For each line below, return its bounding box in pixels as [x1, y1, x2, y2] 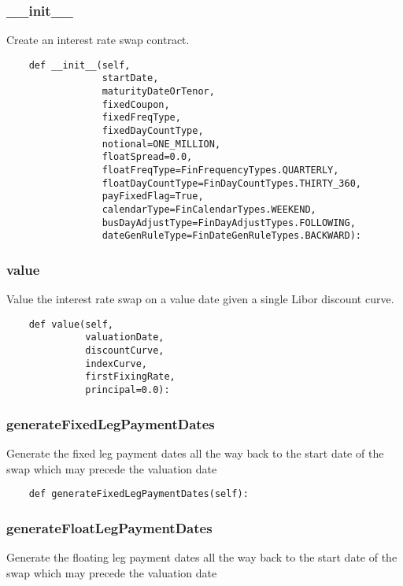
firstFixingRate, [85, 371, 176, 383]
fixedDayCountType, [102, 125, 204, 137]
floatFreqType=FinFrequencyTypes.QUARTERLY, [102, 165, 339, 176]
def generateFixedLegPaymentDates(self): [28, 488, 249, 500]
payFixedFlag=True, [102, 191, 204, 202]
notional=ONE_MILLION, [102, 138, 221, 150]
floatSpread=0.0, [102, 151, 193, 163]
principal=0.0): [85, 384, 170, 396]
